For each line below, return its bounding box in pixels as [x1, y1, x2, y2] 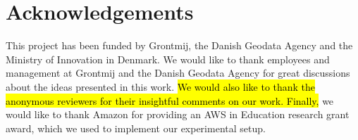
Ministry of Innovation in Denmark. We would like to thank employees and [6, 51, 330, 66]
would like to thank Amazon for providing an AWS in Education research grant [6, 107, 350, 122]
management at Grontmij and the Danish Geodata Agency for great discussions [6, 65, 350, 80]
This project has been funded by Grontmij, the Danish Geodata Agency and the [6, 38, 353, 53]
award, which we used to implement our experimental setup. [6, 120, 266, 135]
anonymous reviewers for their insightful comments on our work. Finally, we [6, 93, 334, 108]
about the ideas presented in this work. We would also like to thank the [6, 79, 316, 94]
